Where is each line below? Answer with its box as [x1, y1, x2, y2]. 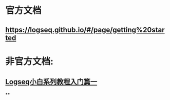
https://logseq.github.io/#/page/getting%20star [5, 25, 165, 34]
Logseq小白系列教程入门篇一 [5, 77, 98, 86]
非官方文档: [5, 55, 54, 67]
